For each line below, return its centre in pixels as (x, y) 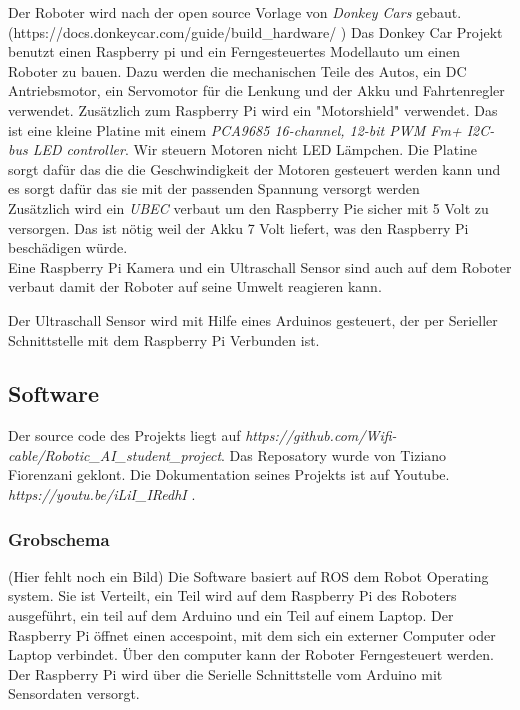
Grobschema (59, 538)
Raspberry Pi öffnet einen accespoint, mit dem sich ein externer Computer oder (252, 634)
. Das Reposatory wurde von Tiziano (334, 454)
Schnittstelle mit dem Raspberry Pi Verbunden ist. (164, 339)
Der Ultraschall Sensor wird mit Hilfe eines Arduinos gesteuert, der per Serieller (253, 319)
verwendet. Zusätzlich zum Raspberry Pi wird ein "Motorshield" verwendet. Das (253, 109)
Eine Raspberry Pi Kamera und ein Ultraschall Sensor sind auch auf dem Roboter (260, 266)
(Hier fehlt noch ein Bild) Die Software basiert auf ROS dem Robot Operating (248, 575)
